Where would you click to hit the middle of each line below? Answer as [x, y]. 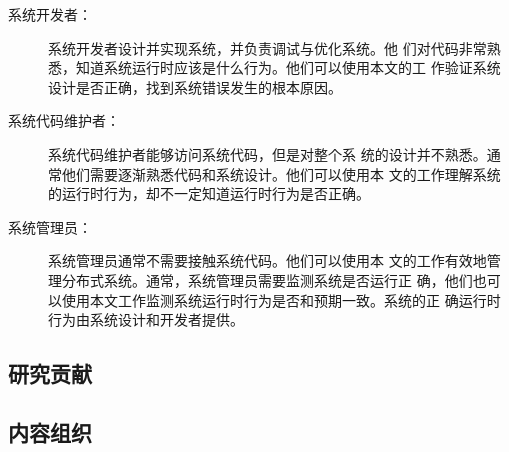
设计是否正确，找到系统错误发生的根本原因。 [195, 86]
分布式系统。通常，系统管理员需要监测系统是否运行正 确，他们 [267, 279]
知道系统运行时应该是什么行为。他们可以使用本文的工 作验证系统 [288, 67]
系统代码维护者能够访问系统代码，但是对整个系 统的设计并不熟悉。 [267, 153]
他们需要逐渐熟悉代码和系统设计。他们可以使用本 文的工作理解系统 [281, 173]
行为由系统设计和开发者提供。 [146, 319]
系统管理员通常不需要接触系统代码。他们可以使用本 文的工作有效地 [267, 260]
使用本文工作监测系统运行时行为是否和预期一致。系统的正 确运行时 [281, 299]
